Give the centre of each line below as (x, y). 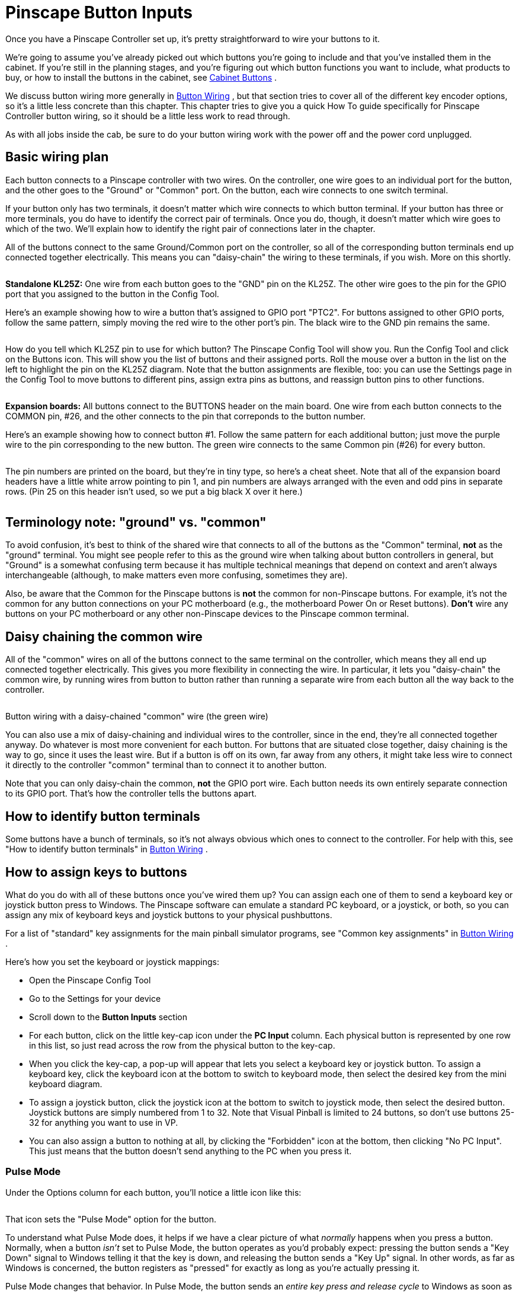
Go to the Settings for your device (95, 998)
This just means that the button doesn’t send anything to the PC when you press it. (190, 1151)
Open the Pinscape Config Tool (90, 980)
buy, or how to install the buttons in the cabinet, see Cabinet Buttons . (141, 77)
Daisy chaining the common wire (104, 636)
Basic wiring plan (57, 157)
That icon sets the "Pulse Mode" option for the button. (111, 1219)
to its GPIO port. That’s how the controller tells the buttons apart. (131, 794)
